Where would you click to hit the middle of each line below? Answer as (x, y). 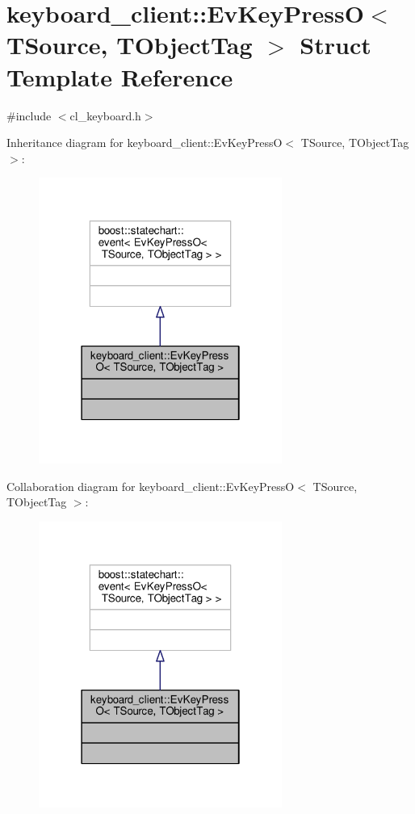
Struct (335, 45)
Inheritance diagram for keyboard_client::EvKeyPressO (145, 143)
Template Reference (120, 76)
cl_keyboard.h (105, 115)
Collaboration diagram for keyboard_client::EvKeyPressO (151, 486)
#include (29, 115)
